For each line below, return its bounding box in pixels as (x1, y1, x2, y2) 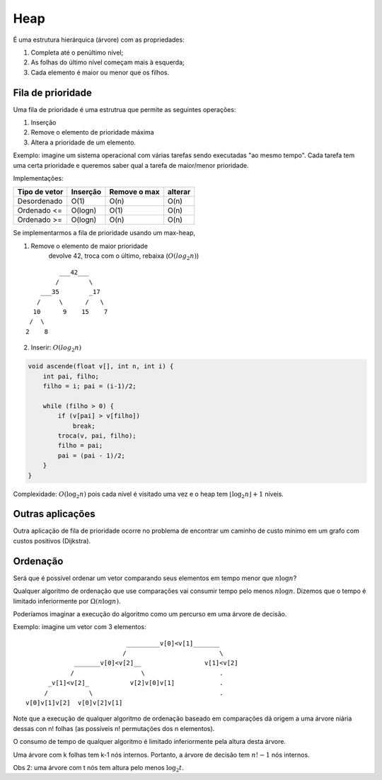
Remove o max (109, 187, 160, 197)
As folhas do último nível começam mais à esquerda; (30, 58, 185, 67)
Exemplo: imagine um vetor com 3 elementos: (13, 623, 146, 631)
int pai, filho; (42, 372, 99, 380)
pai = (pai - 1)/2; (57, 451, 125, 460)
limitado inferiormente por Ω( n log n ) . (13, 597, 121, 605)
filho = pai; (57, 441, 103, 450)
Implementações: (13, 174, 64, 182)
